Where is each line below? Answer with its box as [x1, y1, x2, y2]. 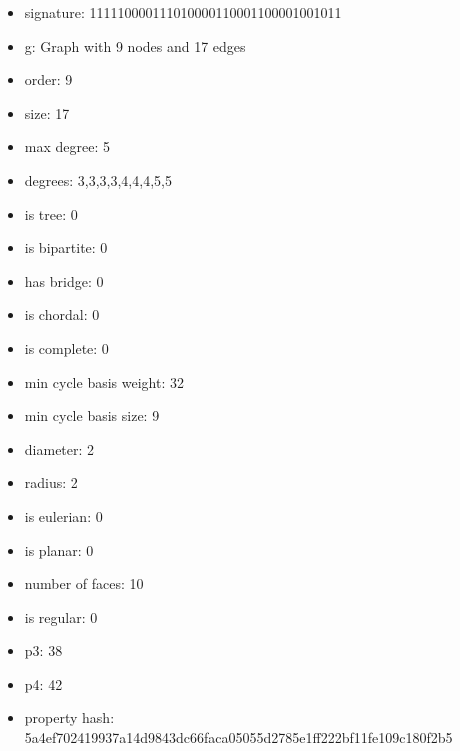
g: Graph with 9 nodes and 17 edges [24, 35, 246, 56]
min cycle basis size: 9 [24, 405, 160, 426]
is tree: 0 [24, 203, 78, 224]
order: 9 [24, 69, 73, 90]
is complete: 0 [24, 337, 109, 358]
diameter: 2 [24, 438, 95, 459]
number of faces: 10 [24, 573, 144, 594]
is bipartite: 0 [24, 237, 108, 258]
